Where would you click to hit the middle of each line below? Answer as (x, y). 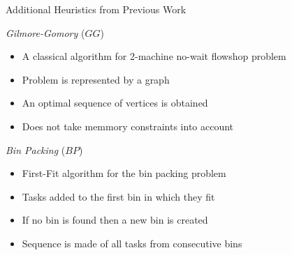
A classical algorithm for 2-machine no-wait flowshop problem (154, 56)
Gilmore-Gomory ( (45, 32)
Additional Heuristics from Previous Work (96, 9)
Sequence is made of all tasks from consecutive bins (132, 243)
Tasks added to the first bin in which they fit (118, 196)
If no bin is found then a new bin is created (115, 220)
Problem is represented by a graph (96, 79)
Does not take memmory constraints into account (128, 126)
